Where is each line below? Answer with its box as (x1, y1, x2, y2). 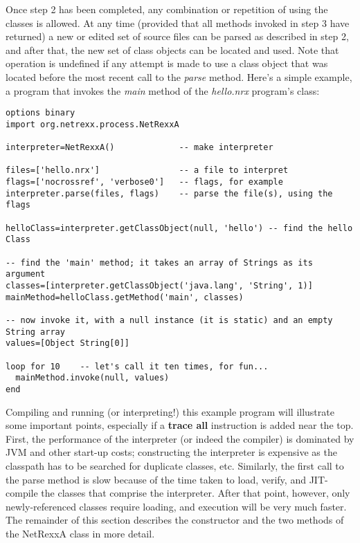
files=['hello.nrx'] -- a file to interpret (6, 165, 289, 176)
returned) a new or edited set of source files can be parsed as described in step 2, (6, 29, 349, 44)
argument (6, 269, 46, 279)
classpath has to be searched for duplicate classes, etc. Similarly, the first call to (6, 458, 344, 472)
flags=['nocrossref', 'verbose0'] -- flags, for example (6, 177, 283, 187)
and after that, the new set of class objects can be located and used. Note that (6, 42, 339, 57)
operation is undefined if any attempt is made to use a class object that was (6, 56, 328, 71)
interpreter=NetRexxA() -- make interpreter (6, 142, 273, 153)
